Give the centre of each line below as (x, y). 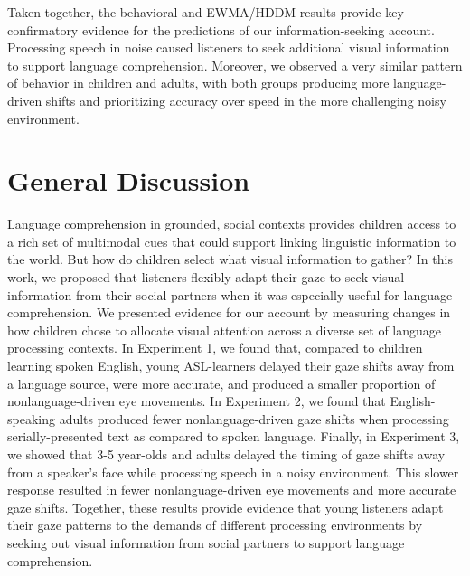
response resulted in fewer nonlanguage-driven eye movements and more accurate (232, 490)
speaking (31, 418)
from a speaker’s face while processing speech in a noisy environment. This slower (233, 472)
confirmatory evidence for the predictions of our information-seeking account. (221, 29)
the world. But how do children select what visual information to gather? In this (230, 259)
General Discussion (129, 180)
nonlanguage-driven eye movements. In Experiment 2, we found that (197, 401)
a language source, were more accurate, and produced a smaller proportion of (221, 383)
